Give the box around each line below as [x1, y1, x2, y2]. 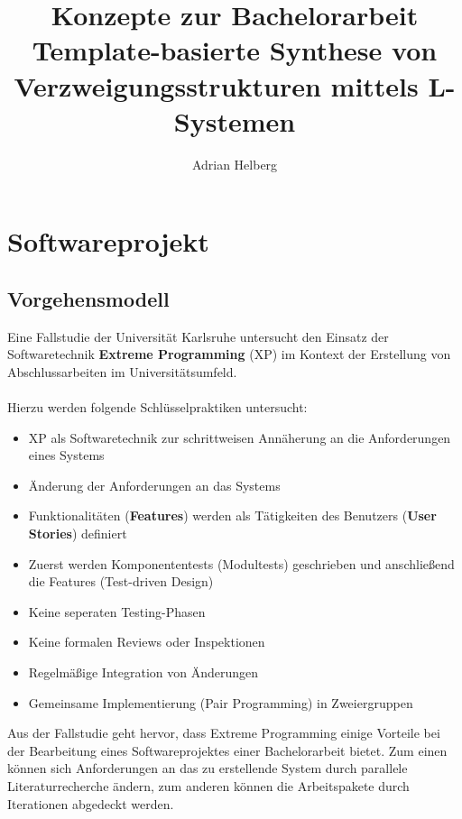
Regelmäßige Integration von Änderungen [28, 662, 259, 681]
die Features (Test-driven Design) [28, 572, 214, 591]
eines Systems [28, 446, 105, 465]
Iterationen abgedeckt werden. [7, 794, 174, 813]
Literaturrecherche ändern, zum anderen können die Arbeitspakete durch [7, 776, 410, 795]
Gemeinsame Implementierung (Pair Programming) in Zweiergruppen [28, 693, 413, 712]
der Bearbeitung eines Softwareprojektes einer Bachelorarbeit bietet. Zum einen [7, 741, 448, 759]
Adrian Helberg [191, 154, 278, 173]
